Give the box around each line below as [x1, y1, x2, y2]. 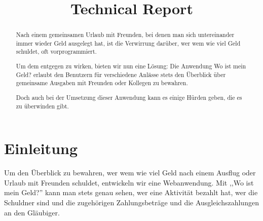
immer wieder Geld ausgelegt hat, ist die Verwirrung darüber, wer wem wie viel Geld [16, 39, 241, 47]
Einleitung [4, 138, 78, 159]
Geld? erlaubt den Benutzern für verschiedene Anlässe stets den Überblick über [16, 70, 226, 79]
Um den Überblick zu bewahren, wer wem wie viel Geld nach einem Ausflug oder [4, 167, 256, 178]
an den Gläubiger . [4, 207, 60, 217]
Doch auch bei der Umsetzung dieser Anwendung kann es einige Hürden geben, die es [16, 93, 242, 101]
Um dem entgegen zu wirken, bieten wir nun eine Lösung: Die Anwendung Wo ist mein [16, 62, 246, 70]
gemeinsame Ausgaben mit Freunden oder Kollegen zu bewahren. [16, 79, 188, 87]
